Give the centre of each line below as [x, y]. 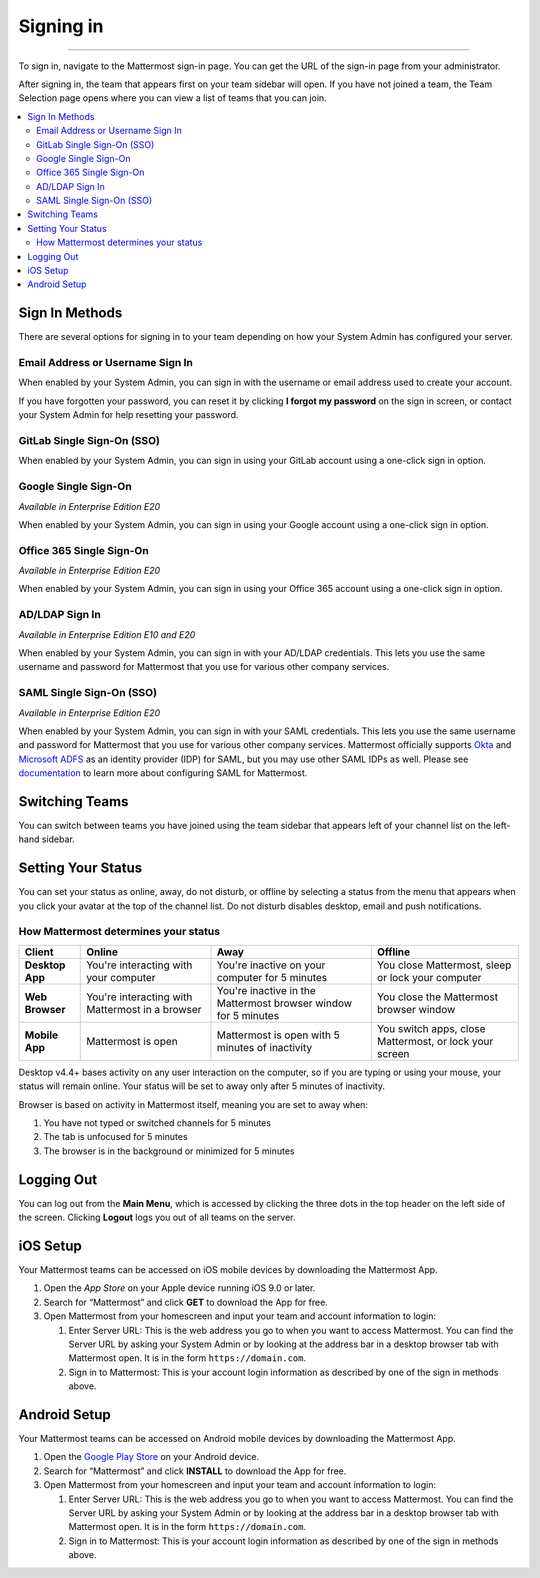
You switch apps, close [431, 1028]
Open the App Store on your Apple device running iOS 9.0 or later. [179, 1288]
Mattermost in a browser [144, 1009]
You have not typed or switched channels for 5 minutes [157, 1122]
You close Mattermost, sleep [444, 965]
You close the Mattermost [437, 997]
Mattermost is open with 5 [278, 1035]
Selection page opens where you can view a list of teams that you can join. [172, 98]
